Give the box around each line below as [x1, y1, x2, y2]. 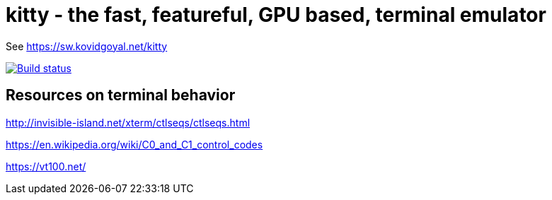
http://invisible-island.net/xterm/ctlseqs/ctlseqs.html [6, 116, 251, 129]
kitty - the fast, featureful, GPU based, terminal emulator [6, 3, 546, 27]
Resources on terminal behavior [6, 86, 236, 105]
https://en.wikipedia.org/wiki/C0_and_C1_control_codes [6, 138, 263, 151]
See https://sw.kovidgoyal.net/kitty [6, 40, 168, 52]
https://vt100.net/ [6, 160, 86, 172]
